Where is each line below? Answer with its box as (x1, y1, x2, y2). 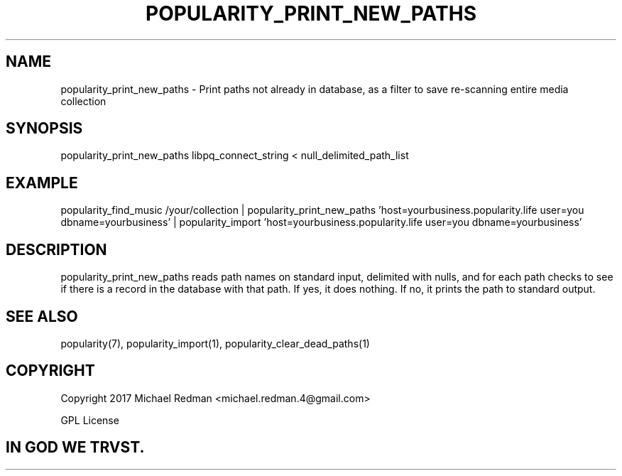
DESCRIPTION (6, 240, 107, 259)
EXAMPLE (6, 173, 78, 192)
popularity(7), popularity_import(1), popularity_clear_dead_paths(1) (60, 337, 370, 350)
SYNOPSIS (6, 119, 83, 138)
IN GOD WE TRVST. (6, 438, 145, 457)
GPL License (60, 413, 119, 426)
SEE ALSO (6, 307, 78, 325)
